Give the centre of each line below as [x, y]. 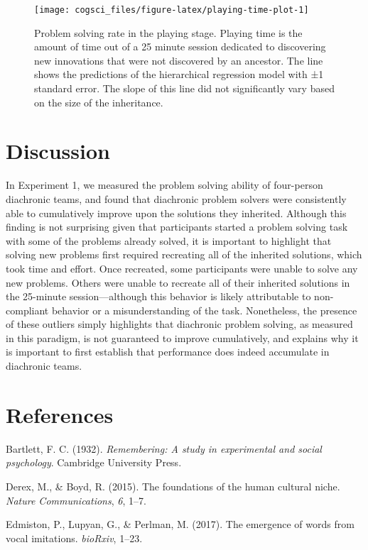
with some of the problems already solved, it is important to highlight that [169, 240]
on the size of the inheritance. [99, 102]
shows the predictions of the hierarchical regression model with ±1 [179, 74]
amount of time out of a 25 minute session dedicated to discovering [180, 46]
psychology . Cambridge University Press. [94, 462]
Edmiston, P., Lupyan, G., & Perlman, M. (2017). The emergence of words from [180, 524]
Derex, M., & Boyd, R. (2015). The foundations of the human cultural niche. [173, 486]
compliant [27, 310]
